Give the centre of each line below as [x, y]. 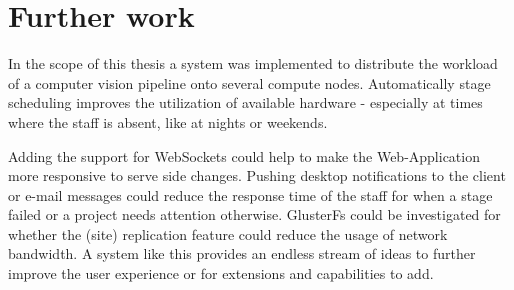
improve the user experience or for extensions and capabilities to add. [221, 273]
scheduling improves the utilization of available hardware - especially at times [245, 102]
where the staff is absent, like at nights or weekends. [168, 121]
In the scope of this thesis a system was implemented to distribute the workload [253, 63]
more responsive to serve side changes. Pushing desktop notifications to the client [257, 175]
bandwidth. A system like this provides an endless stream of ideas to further [242, 253]
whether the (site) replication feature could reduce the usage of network [228, 233]
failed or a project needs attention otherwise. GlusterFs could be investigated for [254, 214]
